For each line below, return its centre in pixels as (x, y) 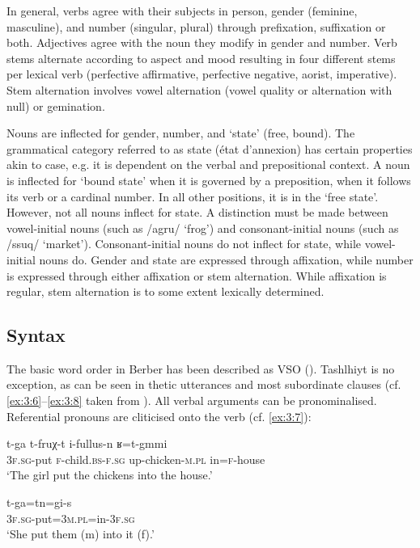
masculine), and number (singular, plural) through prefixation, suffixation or (196, 26)
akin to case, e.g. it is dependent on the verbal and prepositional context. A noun (208, 164)
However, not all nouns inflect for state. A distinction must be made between (197, 212)
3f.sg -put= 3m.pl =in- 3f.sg (71, 518)
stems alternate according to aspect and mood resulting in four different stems (201, 58)
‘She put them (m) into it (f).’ (81, 534)
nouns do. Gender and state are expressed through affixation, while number (226, 259)
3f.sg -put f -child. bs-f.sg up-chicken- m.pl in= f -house (136, 459)
